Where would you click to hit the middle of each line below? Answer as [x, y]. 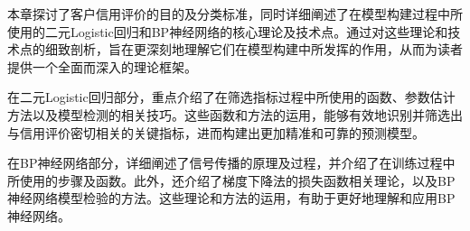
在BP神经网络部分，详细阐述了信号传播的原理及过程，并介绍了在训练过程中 [231, 163]
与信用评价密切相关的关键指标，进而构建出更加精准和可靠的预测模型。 [216, 132]
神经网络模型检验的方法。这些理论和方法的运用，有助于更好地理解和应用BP [231, 198]
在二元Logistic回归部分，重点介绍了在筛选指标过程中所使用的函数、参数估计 [231, 97]
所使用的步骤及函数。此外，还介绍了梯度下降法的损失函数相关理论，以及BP [231, 180]
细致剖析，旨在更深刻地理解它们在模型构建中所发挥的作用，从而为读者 [254, 49]
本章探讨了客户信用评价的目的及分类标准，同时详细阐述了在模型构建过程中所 [235, 14]
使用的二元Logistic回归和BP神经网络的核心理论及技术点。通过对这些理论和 [228, 31]
